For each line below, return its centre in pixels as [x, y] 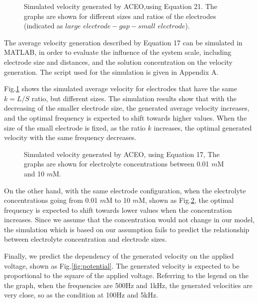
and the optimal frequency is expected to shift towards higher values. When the [126, 117]
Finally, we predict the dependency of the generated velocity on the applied [119, 256]
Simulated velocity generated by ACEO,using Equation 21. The [121, 6]
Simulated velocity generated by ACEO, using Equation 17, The [122, 154]
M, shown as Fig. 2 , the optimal [186, 200]
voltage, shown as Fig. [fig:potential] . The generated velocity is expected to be [122, 265]
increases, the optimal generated [203, 127]
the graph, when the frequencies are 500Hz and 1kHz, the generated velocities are [128, 285]
